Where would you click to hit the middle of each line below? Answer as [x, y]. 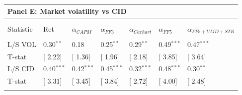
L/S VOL [22, 44]
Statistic [20, 29]
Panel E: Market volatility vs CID [67, 11]
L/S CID [21, 69]
